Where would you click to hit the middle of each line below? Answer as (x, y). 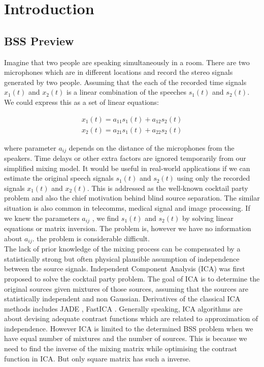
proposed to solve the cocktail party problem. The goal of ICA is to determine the (132, 278)
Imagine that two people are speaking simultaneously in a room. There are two (127, 62)
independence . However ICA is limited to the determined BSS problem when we (129, 328)
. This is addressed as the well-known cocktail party (168, 188)
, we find (106, 218)
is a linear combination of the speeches (126, 92)
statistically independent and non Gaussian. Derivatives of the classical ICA (122, 299)
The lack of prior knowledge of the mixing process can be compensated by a (122, 249)
